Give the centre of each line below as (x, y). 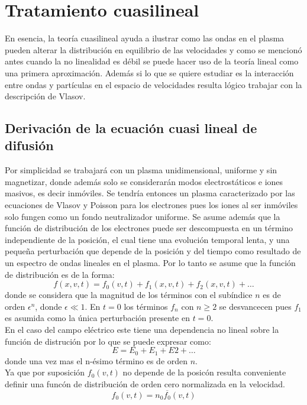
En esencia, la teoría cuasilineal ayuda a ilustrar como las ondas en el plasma (145, 38)
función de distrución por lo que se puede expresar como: (108, 341)
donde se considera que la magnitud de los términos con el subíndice (129, 295)
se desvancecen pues (255, 306)
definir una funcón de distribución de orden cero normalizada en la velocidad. (145, 383)
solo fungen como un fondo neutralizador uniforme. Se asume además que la (143, 216)
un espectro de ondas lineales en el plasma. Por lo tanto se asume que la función (150, 263)
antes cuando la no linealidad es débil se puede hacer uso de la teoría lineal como (152, 61)
